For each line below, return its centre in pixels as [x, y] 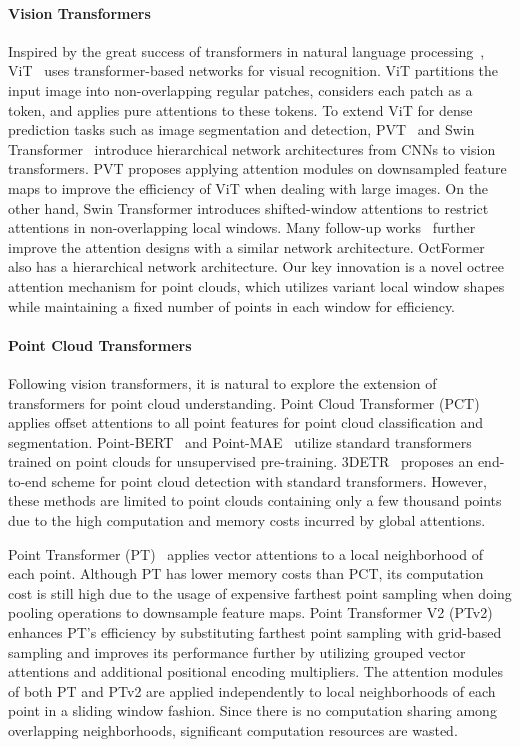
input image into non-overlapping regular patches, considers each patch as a [240, 89]
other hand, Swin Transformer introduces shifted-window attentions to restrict [248, 207]
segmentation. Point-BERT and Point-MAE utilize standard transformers [240, 441]
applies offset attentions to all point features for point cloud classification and [246, 422]
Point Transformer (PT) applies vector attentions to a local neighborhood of [245, 553]
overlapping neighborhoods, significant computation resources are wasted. [233, 730]
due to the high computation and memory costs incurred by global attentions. [247, 520]
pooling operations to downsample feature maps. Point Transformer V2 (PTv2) [250, 612]
